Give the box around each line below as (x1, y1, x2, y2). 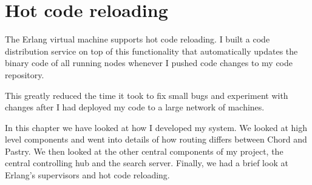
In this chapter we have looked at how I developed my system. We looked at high (5, 121, 307, 133)
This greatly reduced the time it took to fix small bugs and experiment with (5, 89, 288, 101)
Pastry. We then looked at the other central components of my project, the (5, 144, 283, 157)
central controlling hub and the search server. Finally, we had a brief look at (5, 156, 288, 169)
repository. (5, 68, 44, 81)
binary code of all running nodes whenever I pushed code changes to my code (5, 56, 293, 69)
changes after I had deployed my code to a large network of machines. (5, 101, 265, 113)
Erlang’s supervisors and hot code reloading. (5, 169, 170, 181)
